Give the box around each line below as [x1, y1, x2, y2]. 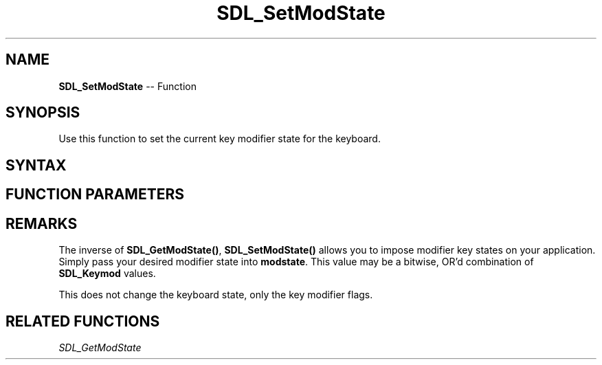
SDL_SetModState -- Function [58, 80, 197, 92]
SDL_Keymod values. [58, 267, 156, 280]
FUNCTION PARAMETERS [5, 186, 184, 203]
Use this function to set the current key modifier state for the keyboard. [58, 133, 381, 145]
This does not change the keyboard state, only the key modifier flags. [58, 289, 373, 301]
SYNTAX [5, 156, 67, 174]
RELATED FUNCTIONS [5, 312, 160, 330]
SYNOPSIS [5, 104, 80, 122]
